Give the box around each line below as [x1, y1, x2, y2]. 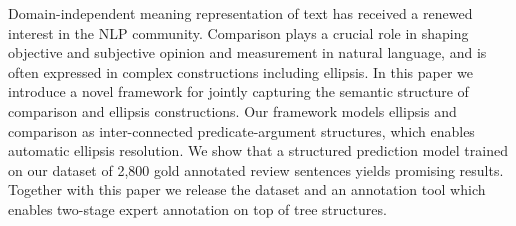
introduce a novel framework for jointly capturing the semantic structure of [8, 81, 469, 102]
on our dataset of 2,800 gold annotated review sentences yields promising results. [8, 159, 504, 180]
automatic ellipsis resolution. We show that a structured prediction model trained [8, 140, 508, 161]
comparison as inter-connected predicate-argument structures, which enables [8, 120, 475, 141]
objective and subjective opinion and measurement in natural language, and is [8, 42, 487, 63]
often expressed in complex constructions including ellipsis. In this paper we [8, 61, 473, 82]
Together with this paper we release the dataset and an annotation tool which [8, 179, 486, 200]
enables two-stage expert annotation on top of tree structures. [8, 198, 387, 219]
